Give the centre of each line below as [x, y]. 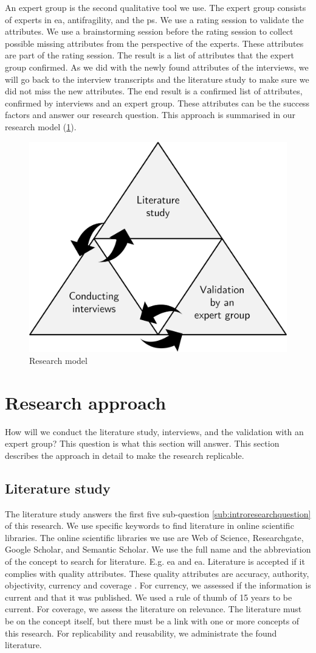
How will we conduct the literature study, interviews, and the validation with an [154, 431]
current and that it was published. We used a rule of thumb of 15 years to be [149, 597]
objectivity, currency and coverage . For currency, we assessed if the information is [158, 585]
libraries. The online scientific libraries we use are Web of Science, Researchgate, [154, 537]
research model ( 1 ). [41, 126]
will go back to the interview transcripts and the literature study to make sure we [157, 79]
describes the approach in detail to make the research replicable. [125, 455]
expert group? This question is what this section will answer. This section [142, 443]
